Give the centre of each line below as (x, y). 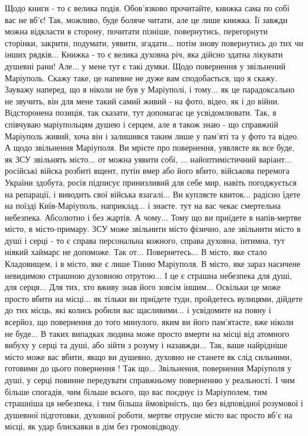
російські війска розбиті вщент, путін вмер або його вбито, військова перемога (147, 171)
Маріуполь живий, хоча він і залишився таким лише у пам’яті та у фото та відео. (152, 136)
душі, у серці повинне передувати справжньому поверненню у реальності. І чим (150, 380)
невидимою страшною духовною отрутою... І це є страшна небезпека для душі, (148, 275)
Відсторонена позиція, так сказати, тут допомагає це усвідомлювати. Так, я (141, 112)
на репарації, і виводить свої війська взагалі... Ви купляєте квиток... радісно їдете (153, 194)
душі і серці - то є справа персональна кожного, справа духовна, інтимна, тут (145, 240)
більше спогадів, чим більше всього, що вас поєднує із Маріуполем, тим (136, 391)
